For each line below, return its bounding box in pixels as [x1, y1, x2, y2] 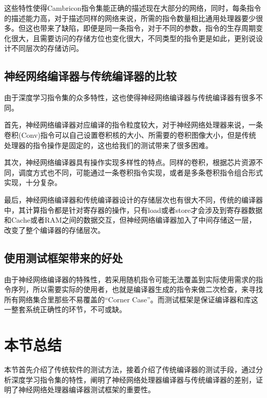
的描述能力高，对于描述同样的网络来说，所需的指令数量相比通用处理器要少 [4, 12, 256, 23]
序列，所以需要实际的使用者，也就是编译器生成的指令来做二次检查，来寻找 [11, 284, 263, 295]
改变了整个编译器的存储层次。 [4, 224, 105, 235]
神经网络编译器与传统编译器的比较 [4, 68, 177, 84]
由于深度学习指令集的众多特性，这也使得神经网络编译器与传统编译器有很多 [4, 92, 256, 103]
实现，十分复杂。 [4, 177, 62, 188]
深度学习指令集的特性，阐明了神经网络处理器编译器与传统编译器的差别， [11, 374, 256, 385]
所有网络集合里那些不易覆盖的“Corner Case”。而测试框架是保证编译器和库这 [4, 294, 258, 304]
